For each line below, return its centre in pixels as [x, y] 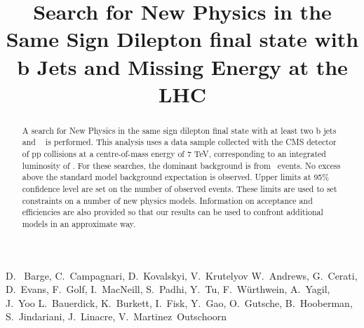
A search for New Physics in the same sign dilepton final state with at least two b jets [179, 130]
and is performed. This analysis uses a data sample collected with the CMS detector [179, 142]
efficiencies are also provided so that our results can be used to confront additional [173, 212]
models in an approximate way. [79, 223]
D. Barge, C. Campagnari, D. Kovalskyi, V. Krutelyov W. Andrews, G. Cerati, [182, 275]
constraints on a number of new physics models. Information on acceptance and [167, 200]
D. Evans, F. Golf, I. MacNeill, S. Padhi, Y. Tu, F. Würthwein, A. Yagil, [168, 289]
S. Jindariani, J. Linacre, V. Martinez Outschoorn [116, 316]
